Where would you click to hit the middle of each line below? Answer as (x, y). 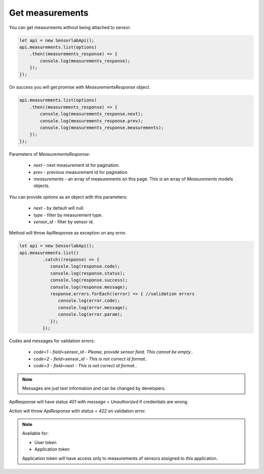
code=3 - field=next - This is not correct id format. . (85, 366)
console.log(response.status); (88, 273)
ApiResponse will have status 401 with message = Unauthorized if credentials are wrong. (99, 402)
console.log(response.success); (89, 280)
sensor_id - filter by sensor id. (64, 222)
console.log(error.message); (93, 308)
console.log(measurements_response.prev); (92, 121)
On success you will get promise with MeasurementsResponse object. (80, 87)
